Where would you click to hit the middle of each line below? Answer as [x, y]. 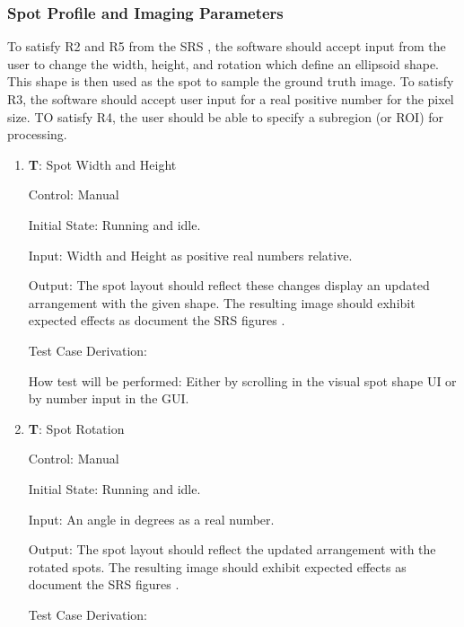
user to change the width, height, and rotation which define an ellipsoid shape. [223, 63]
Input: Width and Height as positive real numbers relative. [190, 255]
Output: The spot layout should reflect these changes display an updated [229, 285]
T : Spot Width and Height [102, 164]
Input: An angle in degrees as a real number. [151, 519]
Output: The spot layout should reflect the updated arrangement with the [232, 549]
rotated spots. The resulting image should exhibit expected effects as [217, 566]
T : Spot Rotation [76, 428]
